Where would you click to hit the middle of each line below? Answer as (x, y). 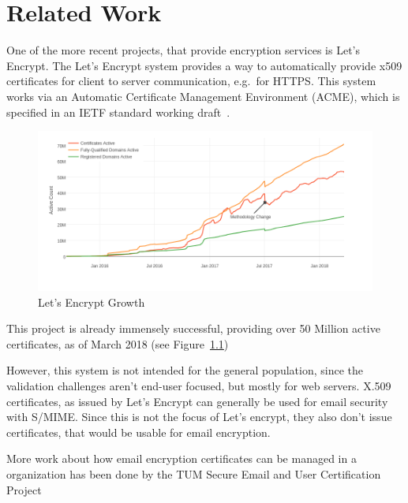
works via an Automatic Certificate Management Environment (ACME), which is (203, 96)
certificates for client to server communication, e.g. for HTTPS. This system (191, 81)
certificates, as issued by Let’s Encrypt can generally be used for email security (197, 401)
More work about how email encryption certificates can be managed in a (182, 458)
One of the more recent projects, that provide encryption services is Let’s (183, 50)
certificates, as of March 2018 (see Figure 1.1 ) (118, 343)
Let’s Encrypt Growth (92, 302)
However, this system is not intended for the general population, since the (185, 370)
